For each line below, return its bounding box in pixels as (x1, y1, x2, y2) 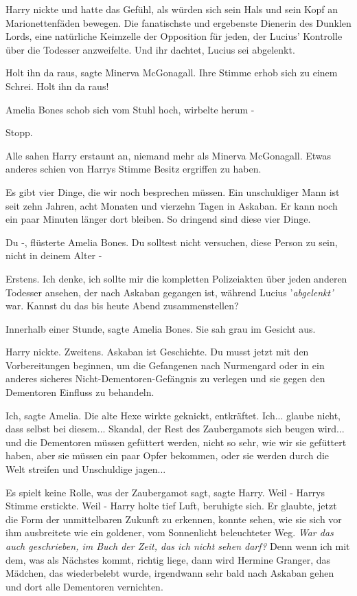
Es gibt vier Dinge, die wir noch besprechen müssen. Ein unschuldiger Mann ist (5, 184, 340, 199)
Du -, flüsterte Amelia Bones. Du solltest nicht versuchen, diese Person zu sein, (5, 234, 338, 249)
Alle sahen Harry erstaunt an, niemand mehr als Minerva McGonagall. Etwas (5, 148, 332, 162)
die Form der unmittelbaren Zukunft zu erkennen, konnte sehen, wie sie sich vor (5, 511, 342, 526)
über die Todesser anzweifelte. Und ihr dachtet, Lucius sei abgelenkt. (5, 42, 295, 56)
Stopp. (5, 125, 33, 140)
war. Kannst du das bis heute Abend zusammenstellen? (5, 298, 239, 313)
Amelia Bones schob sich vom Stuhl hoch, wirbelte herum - (5, 102, 255, 116)
